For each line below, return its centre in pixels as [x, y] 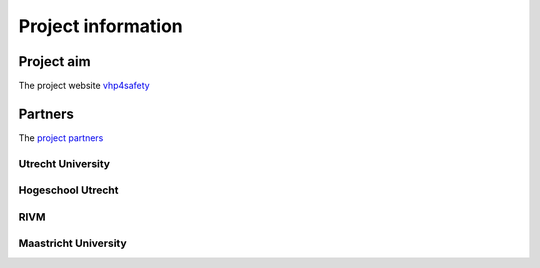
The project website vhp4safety [84, 86]
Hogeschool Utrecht [68, 190]
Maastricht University [72, 243]
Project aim [54, 61]
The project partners [61, 137]
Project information [101, 26]
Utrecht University [64, 163]
